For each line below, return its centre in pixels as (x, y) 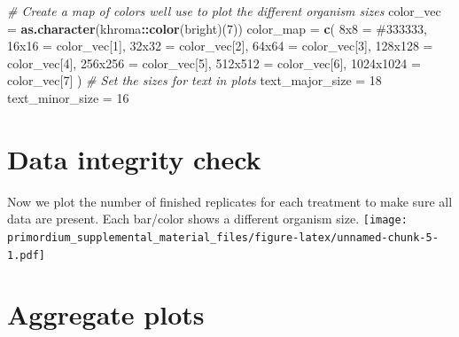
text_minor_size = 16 (68, 97)
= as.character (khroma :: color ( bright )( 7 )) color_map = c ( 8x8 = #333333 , (217, 28)
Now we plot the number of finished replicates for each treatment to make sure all (230, 201)
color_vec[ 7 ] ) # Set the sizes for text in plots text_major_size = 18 (194, 80)
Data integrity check (134, 158)
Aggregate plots (106, 314)
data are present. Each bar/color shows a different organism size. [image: (207, 219)
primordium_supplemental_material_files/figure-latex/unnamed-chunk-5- (223, 237)
